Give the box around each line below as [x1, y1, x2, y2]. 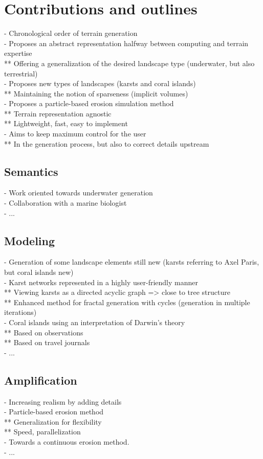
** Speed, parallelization [4, 426, 81, 437]
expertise [4, 48, 32, 58]
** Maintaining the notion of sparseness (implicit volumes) [4, 88, 188, 98]
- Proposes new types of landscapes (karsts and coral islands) [4, 78, 196, 89]
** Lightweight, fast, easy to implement [4, 118, 128, 129]
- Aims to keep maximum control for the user [4, 128, 146, 139]
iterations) [4, 307, 37, 317]
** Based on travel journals [4, 337, 90, 348]
